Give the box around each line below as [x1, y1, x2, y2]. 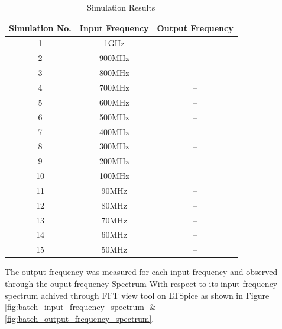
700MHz [99, 81, 129, 93]
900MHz [99, 52, 129, 64]
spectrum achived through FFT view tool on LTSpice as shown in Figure [5, 289, 270, 301]
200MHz [99, 155, 129, 167]
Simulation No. [9, 21, 72, 34]
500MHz [99, 110, 129, 123]
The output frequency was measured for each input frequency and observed [5, 266, 278, 278]
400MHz [99, 125, 129, 138]
